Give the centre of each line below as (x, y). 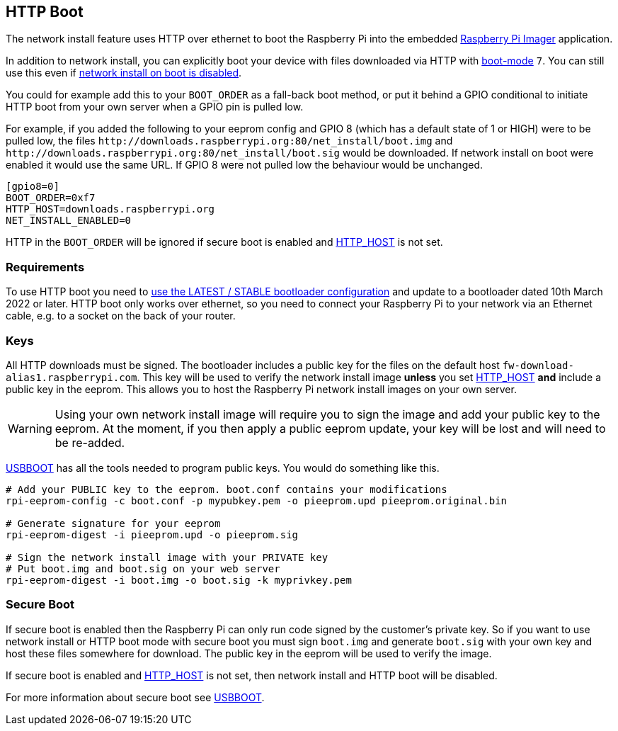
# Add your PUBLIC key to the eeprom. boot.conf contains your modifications (227, 489)
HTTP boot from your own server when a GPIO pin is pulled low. (155, 107)
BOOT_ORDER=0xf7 (51, 198)
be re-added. (90, 442)
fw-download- (538, 365)
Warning (30, 428)
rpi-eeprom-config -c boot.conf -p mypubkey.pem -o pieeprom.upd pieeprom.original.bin (257, 500)
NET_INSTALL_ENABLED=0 (69, 221)
